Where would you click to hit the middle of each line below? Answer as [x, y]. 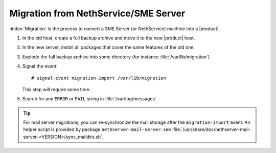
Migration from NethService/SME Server [97, 13]
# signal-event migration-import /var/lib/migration [99, 78]
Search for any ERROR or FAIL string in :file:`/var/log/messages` [89, 99]
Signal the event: [40, 66]
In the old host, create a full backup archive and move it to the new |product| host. [109, 38]
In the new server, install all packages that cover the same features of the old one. [109, 47]
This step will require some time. [56, 89]
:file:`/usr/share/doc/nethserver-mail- [211, 129]
